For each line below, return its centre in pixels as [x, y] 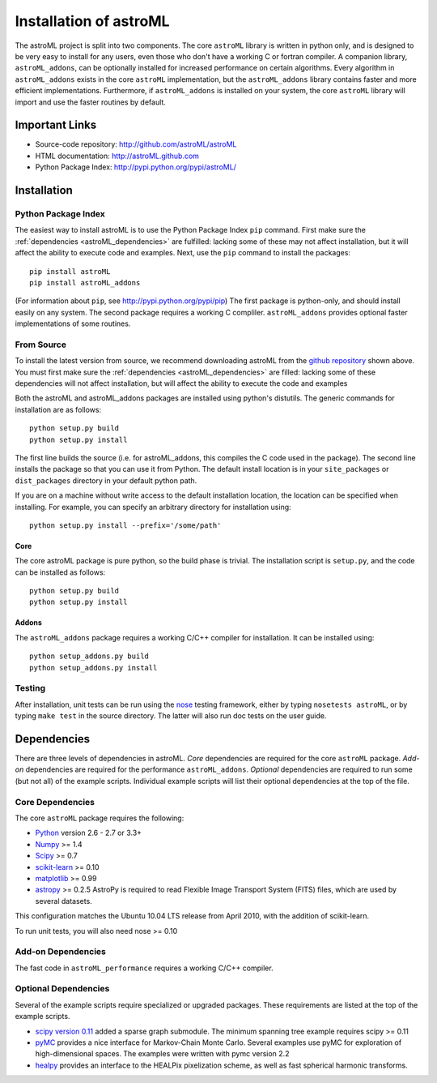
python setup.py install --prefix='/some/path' [125, 525]
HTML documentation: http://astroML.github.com [117, 156]
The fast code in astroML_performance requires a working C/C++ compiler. [144, 968]
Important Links [56, 125]
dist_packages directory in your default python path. [106, 480]
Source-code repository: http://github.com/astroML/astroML [136, 144]
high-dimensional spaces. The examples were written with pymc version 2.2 [162, 1054]
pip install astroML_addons [85, 283]
